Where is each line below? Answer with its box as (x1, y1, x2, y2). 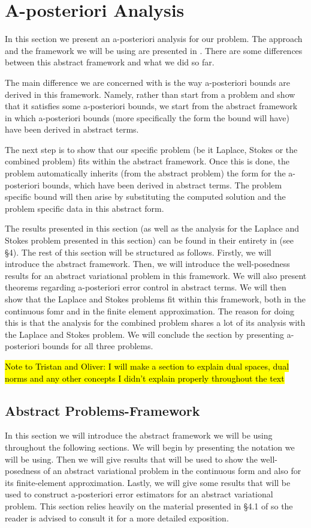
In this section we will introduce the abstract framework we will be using (5, 429, 273, 442)
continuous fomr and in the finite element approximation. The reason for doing (5, 304, 294, 317)
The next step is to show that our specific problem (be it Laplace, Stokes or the (5, 143, 298, 155)
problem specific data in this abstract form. (5, 202, 164, 214)
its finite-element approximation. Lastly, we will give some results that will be (5, 476, 291, 488)
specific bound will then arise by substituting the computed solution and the (5, 190, 286, 203)
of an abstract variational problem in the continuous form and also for (43, 464, 301, 477)
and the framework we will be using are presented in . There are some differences (5, 44, 303, 56)
